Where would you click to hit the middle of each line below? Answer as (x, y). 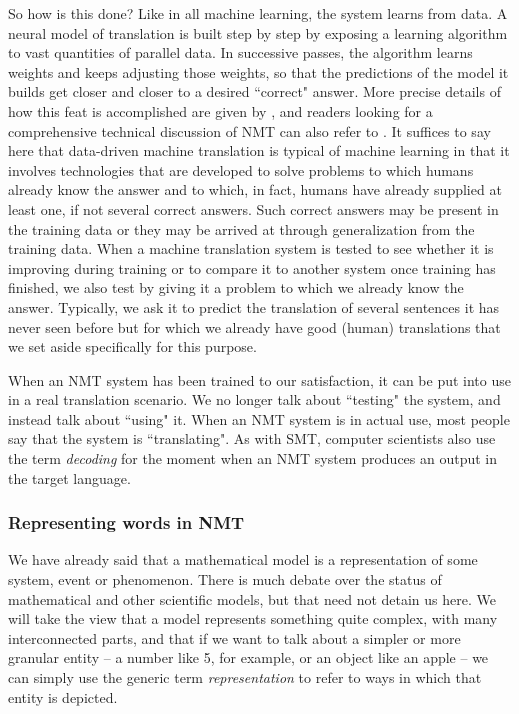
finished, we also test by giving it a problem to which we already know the (236, 287)
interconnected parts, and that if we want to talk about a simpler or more (234, 637)
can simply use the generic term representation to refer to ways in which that (245, 677)
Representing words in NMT (126, 522)
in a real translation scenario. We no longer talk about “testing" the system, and (254, 399)
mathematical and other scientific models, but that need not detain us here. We (252, 598)
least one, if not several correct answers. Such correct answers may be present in (253, 208)
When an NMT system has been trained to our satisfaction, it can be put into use (259, 379)
